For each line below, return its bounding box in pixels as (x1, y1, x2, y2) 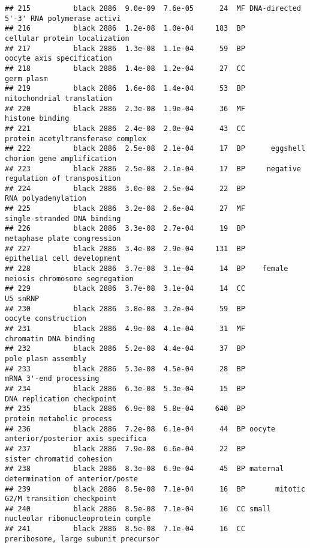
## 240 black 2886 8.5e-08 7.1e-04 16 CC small (5, 504, 271, 513)
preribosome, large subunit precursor (5, 534, 159, 543)
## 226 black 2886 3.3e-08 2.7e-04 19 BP (5, 224, 245, 233)
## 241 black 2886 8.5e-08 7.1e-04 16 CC (5, 525, 245, 534)
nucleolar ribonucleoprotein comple (5, 514, 151, 523)
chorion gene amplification (5, 154, 117, 163)
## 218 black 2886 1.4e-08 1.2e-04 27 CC (5, 64, 245, 73)
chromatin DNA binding (5, 334, 95, 343)
